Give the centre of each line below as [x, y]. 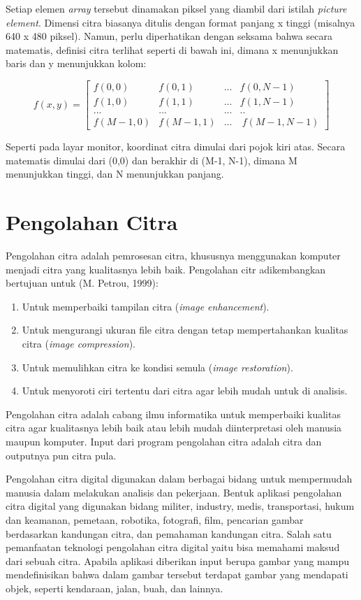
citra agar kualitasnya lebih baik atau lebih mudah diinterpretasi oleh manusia [174, 428]
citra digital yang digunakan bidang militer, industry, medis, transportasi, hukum [180, 506]
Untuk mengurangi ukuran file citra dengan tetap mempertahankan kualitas [185, 330]
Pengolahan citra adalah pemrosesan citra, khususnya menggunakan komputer [173, 255]
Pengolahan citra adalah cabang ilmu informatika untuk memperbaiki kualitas [173, 414]
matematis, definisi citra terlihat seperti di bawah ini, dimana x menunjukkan [172, 49]
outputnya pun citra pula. [61, 455]
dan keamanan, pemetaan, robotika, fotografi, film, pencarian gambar [155, 519]
